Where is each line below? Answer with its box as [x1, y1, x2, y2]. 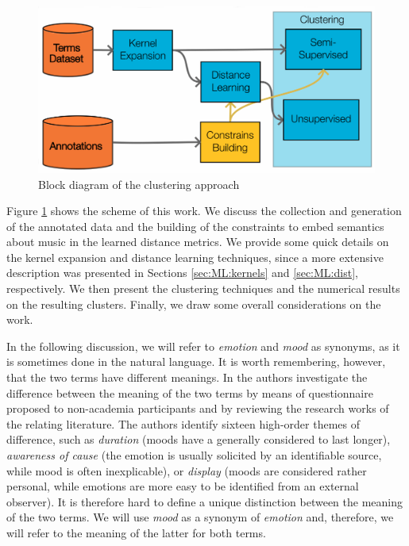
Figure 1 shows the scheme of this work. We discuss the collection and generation [6, 202, 402, 219]
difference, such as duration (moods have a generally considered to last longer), [6, 431, 391, 448]
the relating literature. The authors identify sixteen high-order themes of [6, 415, 360, 432]
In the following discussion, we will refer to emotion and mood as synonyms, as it [6, 337, 400, 354]
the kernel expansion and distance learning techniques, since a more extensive [6, 248, 384, 265]
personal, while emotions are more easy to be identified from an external [6, 478, 359, 494]
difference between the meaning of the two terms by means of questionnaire [6, 384, 373, 401]
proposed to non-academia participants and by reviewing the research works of [6, 400, 389, 417]
